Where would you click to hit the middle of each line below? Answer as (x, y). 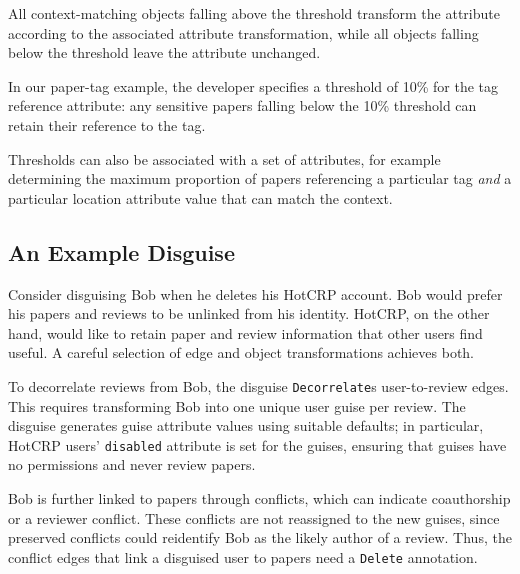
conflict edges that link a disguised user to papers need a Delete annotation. (243, 556)
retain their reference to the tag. (107, 124)
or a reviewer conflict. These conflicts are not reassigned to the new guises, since (254, 517)
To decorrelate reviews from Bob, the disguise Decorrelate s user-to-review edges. (258, 385)
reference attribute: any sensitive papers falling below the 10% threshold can (242, 105)
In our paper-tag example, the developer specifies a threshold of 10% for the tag (253, 85)
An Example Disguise (121, 251)
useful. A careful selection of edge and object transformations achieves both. (241, 352)
